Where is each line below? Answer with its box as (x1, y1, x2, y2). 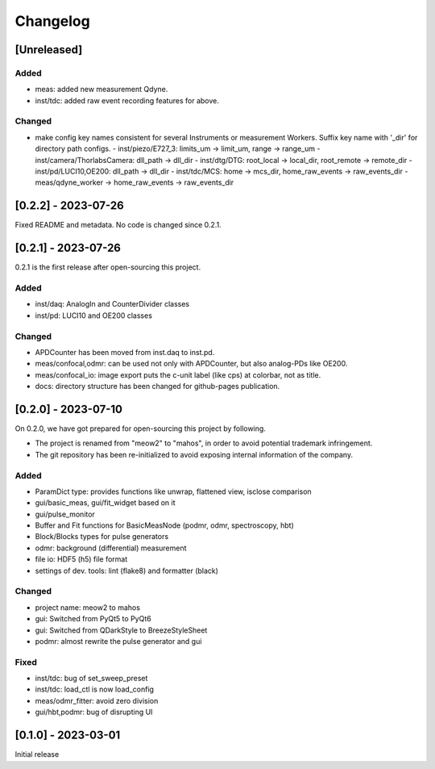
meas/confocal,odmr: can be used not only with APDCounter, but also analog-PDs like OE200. (35, 359, 348, 369)
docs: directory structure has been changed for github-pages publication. (35, 382, 280, 391)
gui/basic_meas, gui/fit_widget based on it (35, 498, 176, 508)
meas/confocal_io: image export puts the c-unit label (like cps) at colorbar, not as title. (35, 370, 321, 379)
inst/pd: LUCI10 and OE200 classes (35, 311, 153, 320)
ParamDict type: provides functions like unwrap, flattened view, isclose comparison (35, 487, 312, 496)
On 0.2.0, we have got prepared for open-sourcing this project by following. (14, 424, 266, 433)
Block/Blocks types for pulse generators (35, 532, 169, 541)
